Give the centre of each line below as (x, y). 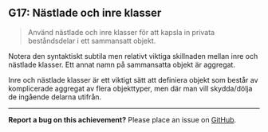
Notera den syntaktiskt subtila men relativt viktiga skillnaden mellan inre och (133, 56)
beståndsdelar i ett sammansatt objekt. (92, 41)
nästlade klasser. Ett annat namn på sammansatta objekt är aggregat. (122, 64)
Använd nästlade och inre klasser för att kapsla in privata (121, 32)
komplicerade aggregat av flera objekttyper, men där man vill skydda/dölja (130, 88)
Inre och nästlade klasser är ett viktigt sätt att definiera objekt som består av (133, 80)
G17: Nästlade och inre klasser (85, 13)
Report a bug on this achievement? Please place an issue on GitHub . (122, 119)
